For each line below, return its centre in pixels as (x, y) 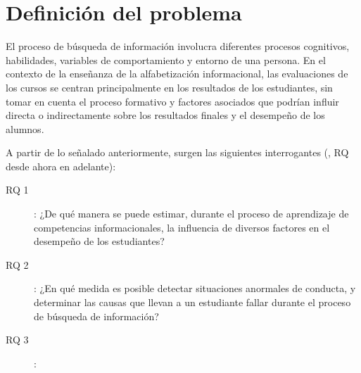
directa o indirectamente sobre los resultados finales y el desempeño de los (165, 115)
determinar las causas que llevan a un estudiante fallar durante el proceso (192, 302)
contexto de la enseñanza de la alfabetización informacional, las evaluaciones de (177, 74)
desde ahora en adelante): (61, 166)
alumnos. (25, 128)
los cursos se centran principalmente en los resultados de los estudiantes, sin (169, 87)
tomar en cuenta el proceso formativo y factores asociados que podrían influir (172, 101)
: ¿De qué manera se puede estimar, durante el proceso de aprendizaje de (191, 214)
